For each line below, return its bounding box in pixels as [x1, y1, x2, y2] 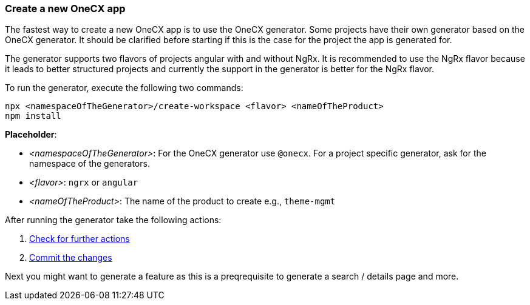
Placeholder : [5, 129, 57, 140]
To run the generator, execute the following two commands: [5, 82, 243, 93]
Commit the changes [29, 252, 112, 263]
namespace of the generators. [29, 158, 150, 169]
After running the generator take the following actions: [5, 215, 222, 226]
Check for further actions [29, 233, 130, 244]
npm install [5, 111, 61, 121]
